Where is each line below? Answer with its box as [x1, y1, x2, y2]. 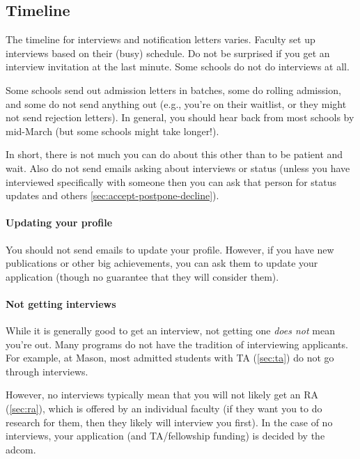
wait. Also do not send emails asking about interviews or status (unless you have [6, 160, 350, 175]
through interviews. [6, 364, 88, 378]
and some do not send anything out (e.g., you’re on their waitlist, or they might [6, 96, 347, 111]
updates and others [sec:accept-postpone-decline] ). [6, 188, 219, 203]
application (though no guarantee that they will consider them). [6, 269, 279, 283]
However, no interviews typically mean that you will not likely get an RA [6, 387, 319, 402]
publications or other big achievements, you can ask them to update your [6, 256, 318, 270]
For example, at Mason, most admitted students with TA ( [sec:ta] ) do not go [6, 350, 334, 365]
